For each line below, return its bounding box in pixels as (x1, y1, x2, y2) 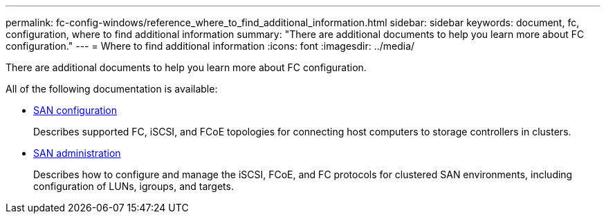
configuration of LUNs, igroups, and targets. (33, 180, 234, 192)
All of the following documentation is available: (6, 83, 218, 95)
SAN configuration (33, 104, 117, 116)
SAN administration (33, 147, 121, 159)
